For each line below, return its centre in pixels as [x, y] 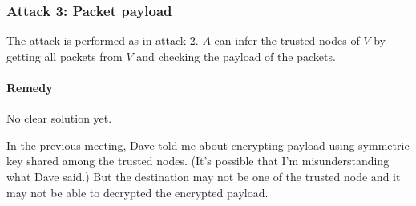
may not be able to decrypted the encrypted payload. [137, 192]
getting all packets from [65, 56]
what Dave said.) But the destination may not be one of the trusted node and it [204, 176]
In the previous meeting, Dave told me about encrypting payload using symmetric [208, 145]
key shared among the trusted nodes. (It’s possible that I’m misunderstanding [198, 161]
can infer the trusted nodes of [287, 40]
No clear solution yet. [59, 118]
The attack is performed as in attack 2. [103, 40]
